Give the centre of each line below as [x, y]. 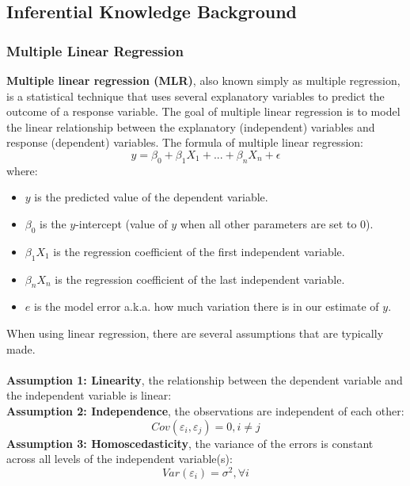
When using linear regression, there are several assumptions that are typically [195, 333]
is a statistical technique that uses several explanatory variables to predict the [196, 96]
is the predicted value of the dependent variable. [151, 197]
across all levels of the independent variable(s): [120, 459]
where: [22, 170]
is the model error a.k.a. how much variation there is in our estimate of [206, 306]
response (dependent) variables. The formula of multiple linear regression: [185, 142]
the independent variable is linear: [89, 395]
